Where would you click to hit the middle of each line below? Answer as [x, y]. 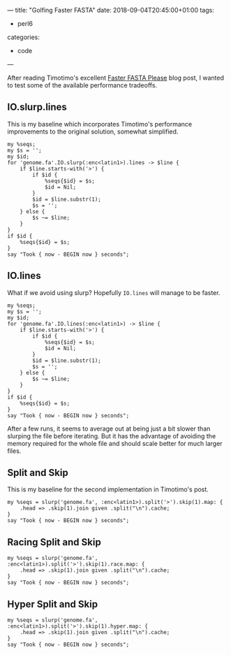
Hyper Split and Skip [53, 604]
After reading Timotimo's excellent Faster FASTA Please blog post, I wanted [116, 78]
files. [14, 451]
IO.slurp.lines [37, 107]
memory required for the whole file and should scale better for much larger [115, 443]
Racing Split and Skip [54, 542]
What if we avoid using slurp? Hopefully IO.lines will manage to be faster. [114, 292]
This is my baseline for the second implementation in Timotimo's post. [108, 489]
